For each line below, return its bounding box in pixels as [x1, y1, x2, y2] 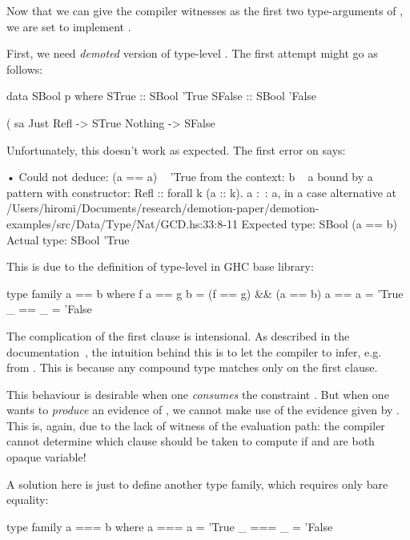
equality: [6, 491, 49, 508]
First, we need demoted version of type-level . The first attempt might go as [6, 45, 378, 62]
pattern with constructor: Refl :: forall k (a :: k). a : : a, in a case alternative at [6, 183, 397, 200]
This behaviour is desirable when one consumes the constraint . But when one [6, 385, 389, 402]
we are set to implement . [6, 18, 131, 34]
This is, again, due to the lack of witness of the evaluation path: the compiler [6, 417, 385, 433]
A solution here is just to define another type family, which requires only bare [6, 475, 388, 492]
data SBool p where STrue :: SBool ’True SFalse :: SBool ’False [6, 87, 317, 104]
